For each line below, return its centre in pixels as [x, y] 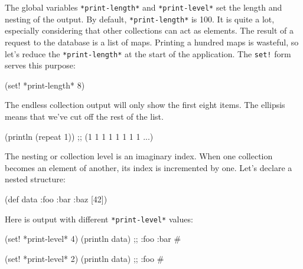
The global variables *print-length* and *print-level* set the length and [144, 7]
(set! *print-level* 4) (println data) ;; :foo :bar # [93, 239]
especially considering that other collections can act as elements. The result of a [149, 30]
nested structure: [35, 179]
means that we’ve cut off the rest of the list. [84, 116]
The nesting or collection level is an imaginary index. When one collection [139, 156]
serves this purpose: [40, 65]
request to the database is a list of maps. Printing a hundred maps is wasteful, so [152, 42]
